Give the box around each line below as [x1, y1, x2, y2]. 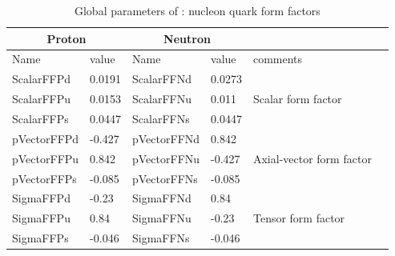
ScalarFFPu [12, 90, 71, 107]
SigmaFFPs [12, 230, 69, 246]
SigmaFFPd [12, 190, 71, 206]
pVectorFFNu [132, 150, 200, 166]
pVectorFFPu [12, 150, 79, 166]
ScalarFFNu [132, 90, 191, 107]
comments [252, 50, 303, 67]
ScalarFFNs [132, 110, 190, 126]
